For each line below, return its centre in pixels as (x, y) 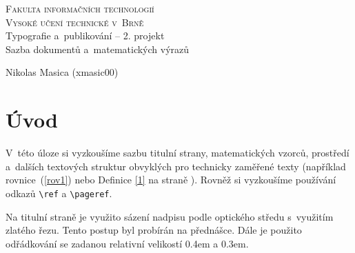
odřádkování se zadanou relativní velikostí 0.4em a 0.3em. (127, 243)
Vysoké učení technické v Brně (75, 22)
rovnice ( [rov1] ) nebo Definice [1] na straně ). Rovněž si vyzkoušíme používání (171, 180)
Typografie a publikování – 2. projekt (85, 36)
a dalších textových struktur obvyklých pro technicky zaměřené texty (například (176, 166)
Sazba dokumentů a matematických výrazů (98, 49)
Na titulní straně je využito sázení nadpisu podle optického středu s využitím (170, 216)
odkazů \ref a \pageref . (59, 193)
